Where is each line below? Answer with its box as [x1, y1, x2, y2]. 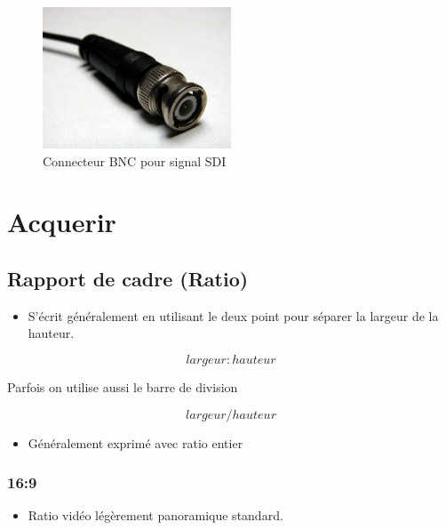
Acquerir [7, 204, 116, 240]
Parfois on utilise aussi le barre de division [7, 377, 238, 396]
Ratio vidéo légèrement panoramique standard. [28, 506, 283, 525]
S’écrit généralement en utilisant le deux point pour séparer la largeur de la [28, 306, 439, 325]
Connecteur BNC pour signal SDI [43, 151, 227, 170]
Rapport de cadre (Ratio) [7, 264, 249, 292]
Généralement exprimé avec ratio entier [28, 433, 243, 452]
